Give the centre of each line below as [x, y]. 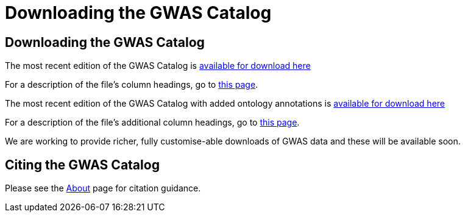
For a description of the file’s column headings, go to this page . [132, 85]
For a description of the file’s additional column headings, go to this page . [152, 123]
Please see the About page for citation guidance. [103, 188]
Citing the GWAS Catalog [82, 165]
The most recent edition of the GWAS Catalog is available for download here [158, 66]
